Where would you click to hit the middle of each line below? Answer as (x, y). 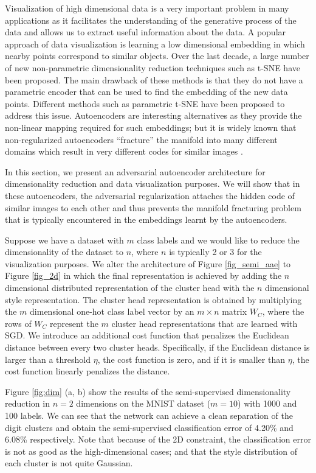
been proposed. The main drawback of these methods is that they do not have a (154, 79)
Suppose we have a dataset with (64, 240)
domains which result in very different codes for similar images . (124, 151)
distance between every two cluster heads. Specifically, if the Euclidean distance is (157, 347)
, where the (283, 311)
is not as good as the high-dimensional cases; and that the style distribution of (151, 451)
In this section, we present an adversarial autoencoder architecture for (135, 171)
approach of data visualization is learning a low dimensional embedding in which (155, 44)
